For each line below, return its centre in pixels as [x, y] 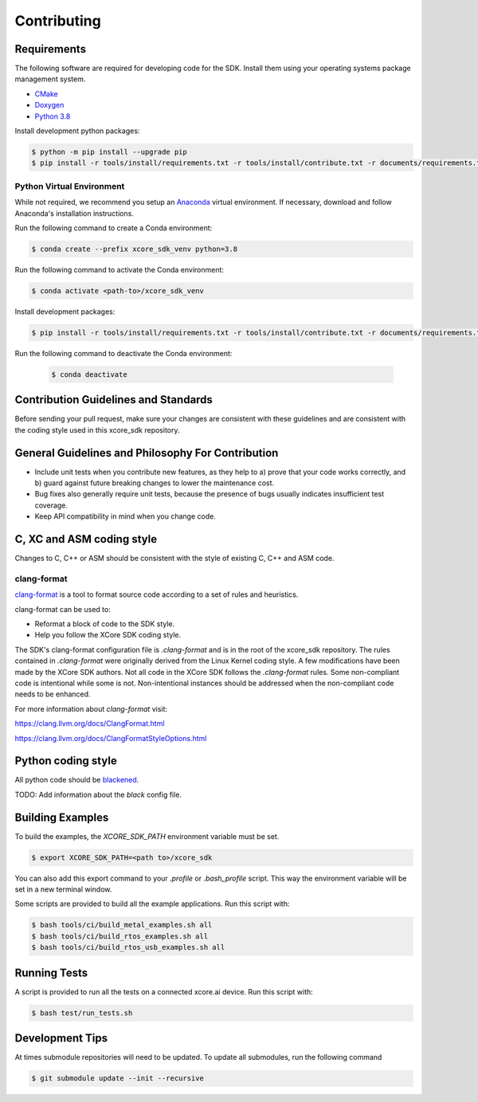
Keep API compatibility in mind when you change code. [125, 516]
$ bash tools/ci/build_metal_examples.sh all [122, 925]
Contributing [58, 21]
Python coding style [66, 761]
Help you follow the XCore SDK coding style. [108, 635]
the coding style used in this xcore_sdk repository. [97, 429]
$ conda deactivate [89, 374]
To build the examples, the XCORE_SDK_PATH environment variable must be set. [147, 836]
